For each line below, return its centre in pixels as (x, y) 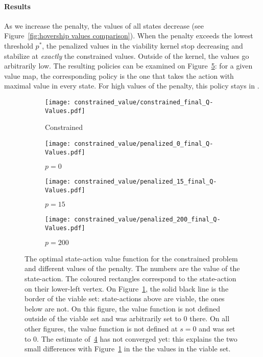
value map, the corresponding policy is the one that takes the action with (119, 75)
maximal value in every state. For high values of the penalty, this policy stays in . (132, 86)
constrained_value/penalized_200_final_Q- (147, 220)
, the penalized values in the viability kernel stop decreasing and (142, 45)
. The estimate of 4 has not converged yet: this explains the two (137, 338)
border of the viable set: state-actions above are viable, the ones (125, 298)
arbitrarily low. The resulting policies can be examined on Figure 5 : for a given (128, 66)
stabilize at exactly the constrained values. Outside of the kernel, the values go (127, 55)
